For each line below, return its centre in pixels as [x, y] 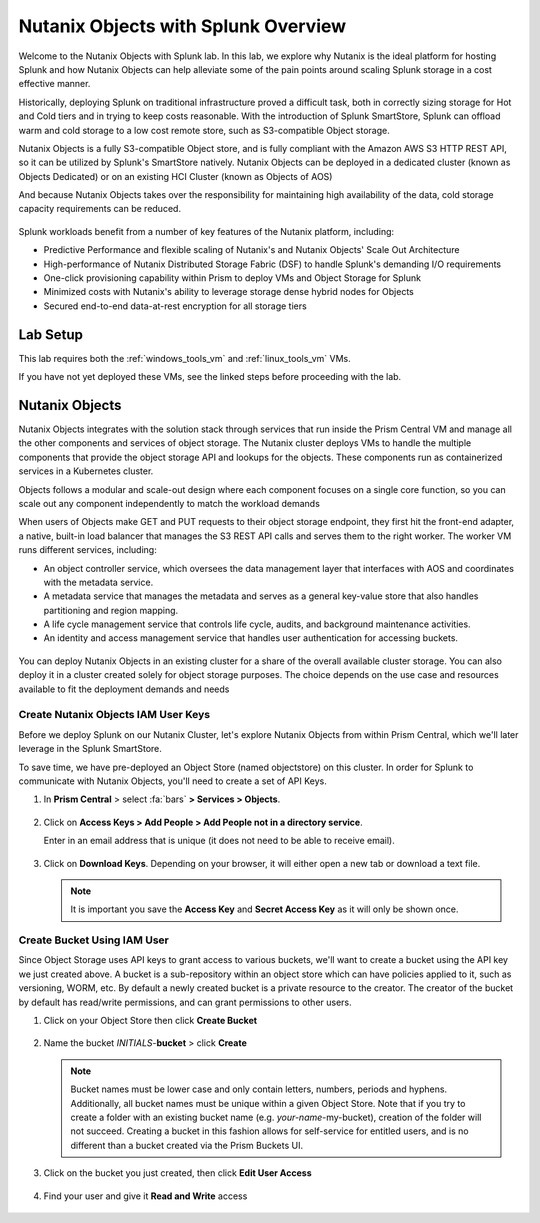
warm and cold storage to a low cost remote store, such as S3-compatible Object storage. [204, 130]
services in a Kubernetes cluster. [86, 471]
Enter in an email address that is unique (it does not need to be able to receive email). [219, 841]
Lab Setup [51, 334]
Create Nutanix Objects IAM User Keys [114, 715]
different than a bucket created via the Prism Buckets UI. [187, 1145]
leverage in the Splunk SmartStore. [90, 749]
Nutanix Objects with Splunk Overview [182, 26]
